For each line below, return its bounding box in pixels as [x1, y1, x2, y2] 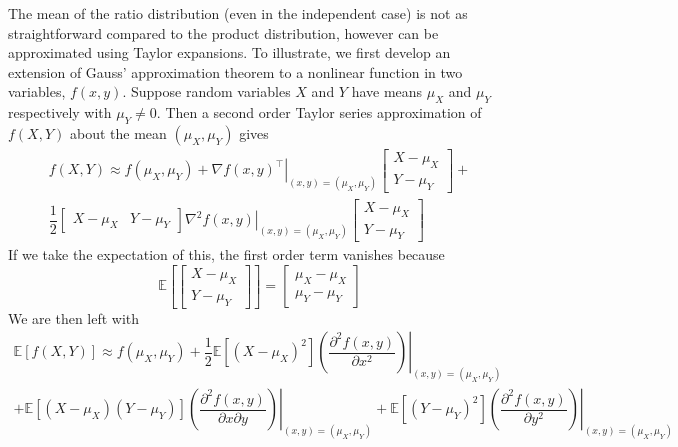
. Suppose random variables [122, 81, 291, 102]
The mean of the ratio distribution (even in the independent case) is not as [8, 3, 468, 23]
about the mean [69, 122, 167, 143]
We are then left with [8, 307, 140, 328]
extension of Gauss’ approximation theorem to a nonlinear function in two [8, 61, 463, 82]
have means [351, 81, 423, 102]
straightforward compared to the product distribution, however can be [8, 22, 439, 43]
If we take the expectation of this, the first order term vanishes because [8, 244, 445, 265]
